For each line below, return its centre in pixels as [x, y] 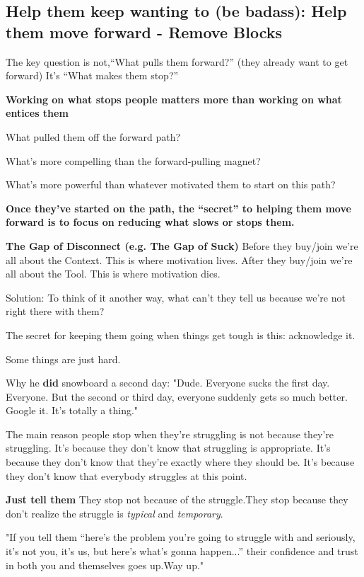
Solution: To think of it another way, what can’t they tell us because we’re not [176, 297]
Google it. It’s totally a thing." [72, 410]
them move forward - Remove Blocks [144, 32]
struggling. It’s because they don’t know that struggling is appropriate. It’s [168, 448]
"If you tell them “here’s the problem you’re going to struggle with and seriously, [181, 537]
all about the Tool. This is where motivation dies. [113, 274]
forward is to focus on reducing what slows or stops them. [150, 222]
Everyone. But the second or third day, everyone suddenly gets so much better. [177, 396]
